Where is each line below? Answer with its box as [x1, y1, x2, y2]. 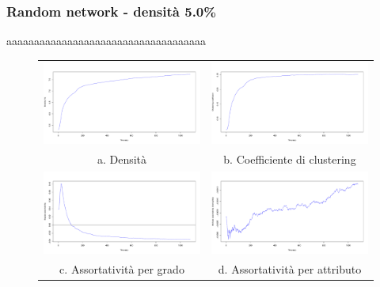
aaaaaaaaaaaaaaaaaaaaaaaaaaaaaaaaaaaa [6, 32, 206, 49]
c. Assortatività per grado [59, 260, 184, 277]
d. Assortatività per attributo [218, 260, 362, 277]
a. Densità [97, 151, 147, 168]
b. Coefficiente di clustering [223, 151, 356, 168]
